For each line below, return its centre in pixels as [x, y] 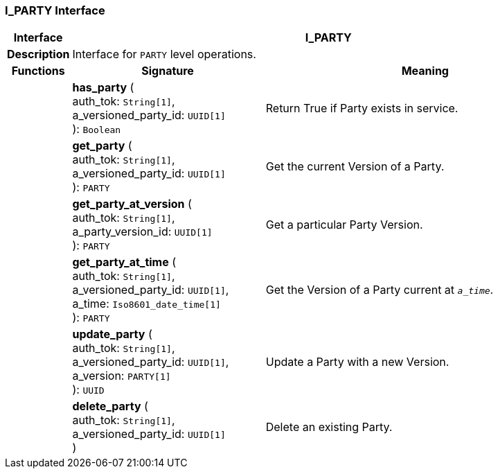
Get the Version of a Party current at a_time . [380, 290]
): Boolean [97, 129]
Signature [168, 71]
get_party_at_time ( [124, 262]
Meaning [425, 71]
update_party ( [112, 334]
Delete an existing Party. [329, 427]
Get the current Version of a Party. [355, 167]
